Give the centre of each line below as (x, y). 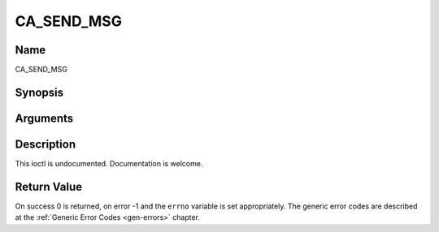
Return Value (49, 187)
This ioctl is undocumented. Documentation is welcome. (109, 163)
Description (46, 144)
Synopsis (39, 92)
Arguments (44, 118)
